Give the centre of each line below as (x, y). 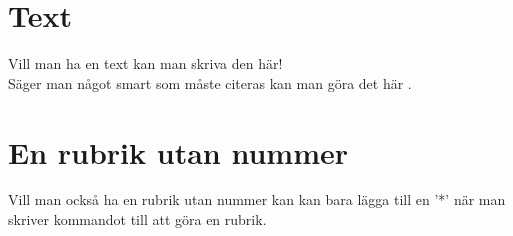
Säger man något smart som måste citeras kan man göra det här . (210, 82)
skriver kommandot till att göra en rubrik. (137, 219)
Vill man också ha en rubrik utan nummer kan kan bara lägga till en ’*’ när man (257, 199)
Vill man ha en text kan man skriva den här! (145, 63)
